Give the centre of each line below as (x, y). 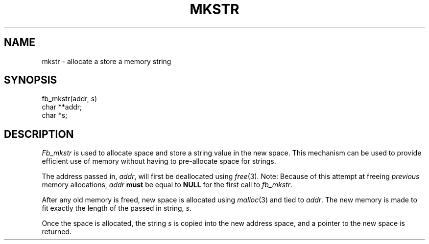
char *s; (55, 115)
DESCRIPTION (39, 134)
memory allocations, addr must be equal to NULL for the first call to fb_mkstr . (167, 185)
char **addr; (62, 107)
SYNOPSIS (31, 80)
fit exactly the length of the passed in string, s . (117, 208)
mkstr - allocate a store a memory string (107, 61)
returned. (57, 232)
